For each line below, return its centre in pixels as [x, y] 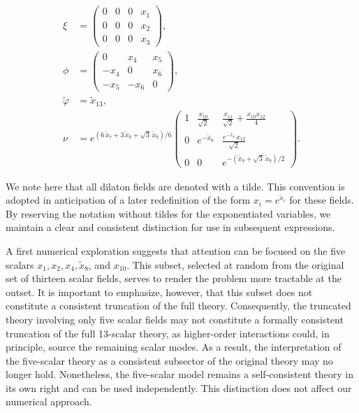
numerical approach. [49, 401]
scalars [20, 264]
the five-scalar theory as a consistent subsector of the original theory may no [169, 360]
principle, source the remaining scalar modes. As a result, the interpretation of [174, 347]
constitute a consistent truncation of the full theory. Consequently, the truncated [178, 306]
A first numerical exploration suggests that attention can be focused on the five [176, 250]
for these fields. [322, 200]
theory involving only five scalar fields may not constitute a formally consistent [175, 319]
